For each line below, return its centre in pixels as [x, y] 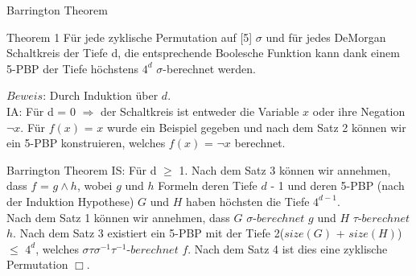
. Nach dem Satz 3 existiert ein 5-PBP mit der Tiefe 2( [149, 233]
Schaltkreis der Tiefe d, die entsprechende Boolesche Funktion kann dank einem [203, 53]
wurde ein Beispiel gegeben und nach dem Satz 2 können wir [256, 127]
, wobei [95, 185]
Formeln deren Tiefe [208, 185]
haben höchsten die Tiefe [248, 201]
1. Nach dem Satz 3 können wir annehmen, [285, 169]
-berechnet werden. [209, 68]
